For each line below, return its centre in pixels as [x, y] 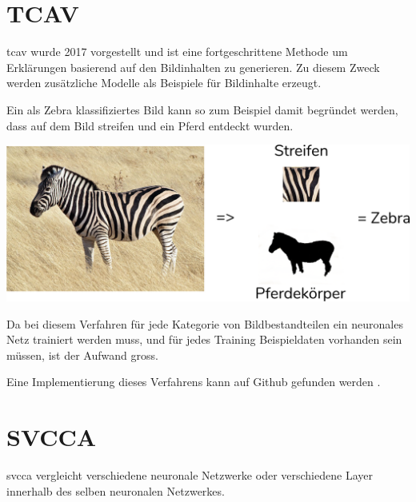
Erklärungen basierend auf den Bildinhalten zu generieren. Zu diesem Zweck [193, 67]
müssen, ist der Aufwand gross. [82, 355]
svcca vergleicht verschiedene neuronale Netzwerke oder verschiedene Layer [190, 475]
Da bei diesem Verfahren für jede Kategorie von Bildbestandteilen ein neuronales [205, 323]
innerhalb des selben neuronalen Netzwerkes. [116, 490]
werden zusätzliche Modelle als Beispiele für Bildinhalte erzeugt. [164, 83]
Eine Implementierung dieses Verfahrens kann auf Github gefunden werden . [194, 382]
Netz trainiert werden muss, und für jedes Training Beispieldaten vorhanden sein [204, 339]
